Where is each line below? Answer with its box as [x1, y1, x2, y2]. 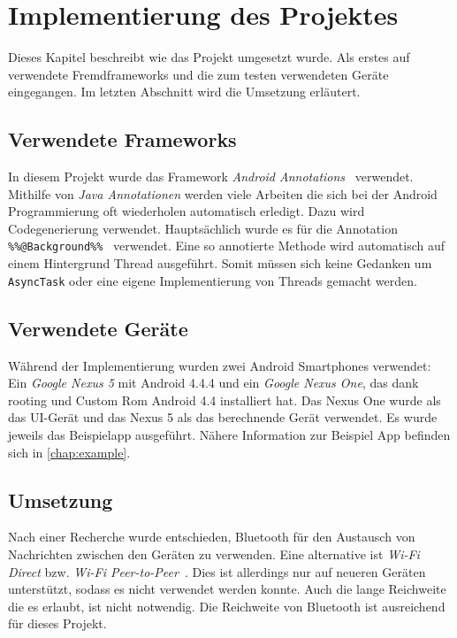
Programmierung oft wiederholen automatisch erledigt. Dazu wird [8, 202, 365, 220]
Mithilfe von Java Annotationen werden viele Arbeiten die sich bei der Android [8, 184, 438, 203]
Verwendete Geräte [8, 314, 188, 342]
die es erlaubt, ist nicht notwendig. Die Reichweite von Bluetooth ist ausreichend [8, 596, 446, 615]
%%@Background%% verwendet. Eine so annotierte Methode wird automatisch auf [8, 236, 446, 255]
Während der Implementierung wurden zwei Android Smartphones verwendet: [8, 356, 431, 374]
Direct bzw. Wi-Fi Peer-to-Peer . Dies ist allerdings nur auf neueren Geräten [8, 562, 426, 580]
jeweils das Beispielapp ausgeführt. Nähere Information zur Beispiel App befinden [8, 425, 451, 443]
